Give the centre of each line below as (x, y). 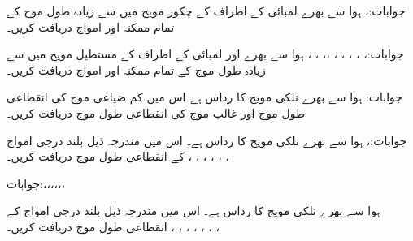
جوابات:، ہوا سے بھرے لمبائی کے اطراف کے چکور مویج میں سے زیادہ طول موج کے (206, 11)
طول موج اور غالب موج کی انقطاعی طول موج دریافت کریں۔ (156, 112)
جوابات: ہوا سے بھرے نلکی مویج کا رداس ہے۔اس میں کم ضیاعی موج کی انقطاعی (204, 97)
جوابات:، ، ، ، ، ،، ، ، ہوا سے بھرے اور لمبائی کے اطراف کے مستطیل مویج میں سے (205, 54)
